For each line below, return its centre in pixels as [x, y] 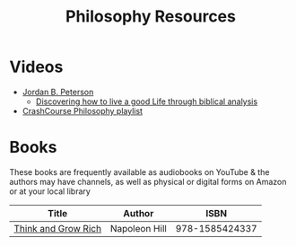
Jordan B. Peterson [58, 92]
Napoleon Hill [139, 228]
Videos [36, 67]
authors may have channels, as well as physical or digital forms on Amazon [148, 181]
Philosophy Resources [151, 17]
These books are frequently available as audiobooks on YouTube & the [139, 171]
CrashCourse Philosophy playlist [83, 110]
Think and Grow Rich [57, 228]
